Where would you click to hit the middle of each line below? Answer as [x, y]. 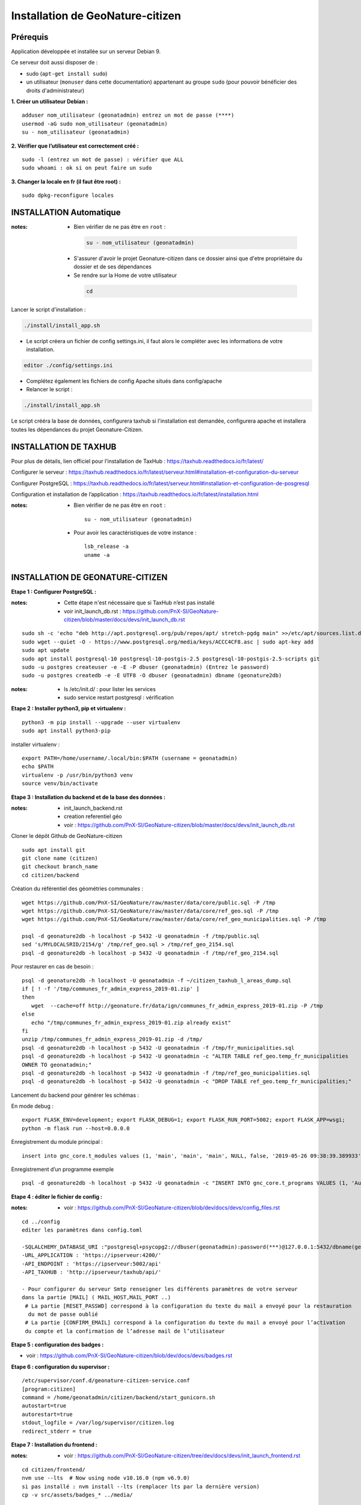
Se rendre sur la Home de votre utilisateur [125, 275]
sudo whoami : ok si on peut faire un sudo [87, 168]
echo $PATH [38, 767]
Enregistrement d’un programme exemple [63, 1169]
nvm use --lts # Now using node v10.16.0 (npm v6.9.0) [106, 1478]
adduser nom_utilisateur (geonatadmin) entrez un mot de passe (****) [128, 115]
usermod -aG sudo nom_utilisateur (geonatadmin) [95, 124]
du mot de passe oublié [63, 1314]
